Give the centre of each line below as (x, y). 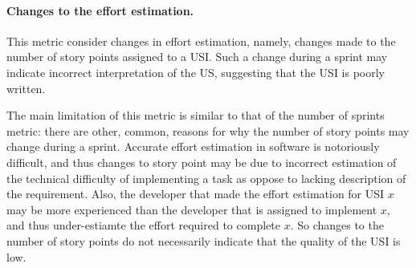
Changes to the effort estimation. (100, 10)
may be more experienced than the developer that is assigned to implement (192, 209)
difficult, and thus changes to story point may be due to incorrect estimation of (202, 162)
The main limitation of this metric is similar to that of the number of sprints (196, 115)
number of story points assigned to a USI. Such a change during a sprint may (197, 57)
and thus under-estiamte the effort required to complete (143, 225)
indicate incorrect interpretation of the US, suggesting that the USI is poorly (196, 72)
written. (26, 88)
